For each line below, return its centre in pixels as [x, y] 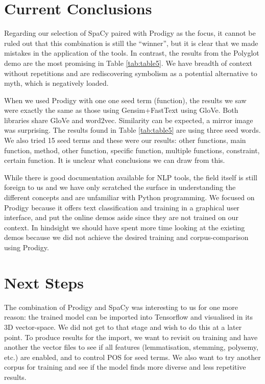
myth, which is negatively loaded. [56, 83]
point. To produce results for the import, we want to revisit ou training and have [131, 337]
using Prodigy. [27, 247]
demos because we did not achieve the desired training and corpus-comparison [126, 237]
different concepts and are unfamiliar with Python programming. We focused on [129, 197]
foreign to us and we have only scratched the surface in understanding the [120, 187]
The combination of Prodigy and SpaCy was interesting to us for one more [121, 307]
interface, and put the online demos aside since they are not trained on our [121, 217]
